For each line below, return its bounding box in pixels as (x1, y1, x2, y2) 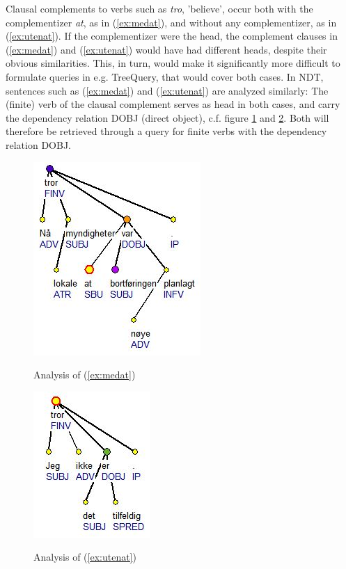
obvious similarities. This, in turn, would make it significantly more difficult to (6, 56, 340, 70)
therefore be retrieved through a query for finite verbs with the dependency (6, 124, 327, 138)
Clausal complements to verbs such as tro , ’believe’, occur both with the (6, 1, 313, 15)
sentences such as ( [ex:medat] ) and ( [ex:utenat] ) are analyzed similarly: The (6, 83, 329, 97)
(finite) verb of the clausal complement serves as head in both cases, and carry (6, 97, 340, 111)
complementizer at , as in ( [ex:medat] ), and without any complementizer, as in (6, 15, 337, 29)
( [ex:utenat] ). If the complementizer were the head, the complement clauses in (6, 29, 338, 43)
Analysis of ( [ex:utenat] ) (33, 550, 136, 564)
